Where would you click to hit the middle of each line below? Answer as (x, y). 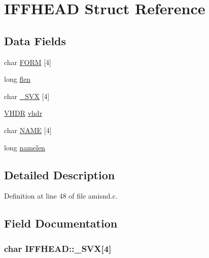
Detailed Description (60, 174)
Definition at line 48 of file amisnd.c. (61, 196)
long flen (18, 79)
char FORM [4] (28, 62)
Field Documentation (61, 223)
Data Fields (35, 40)
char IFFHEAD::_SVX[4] (58, 248)
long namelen (25, 147)
